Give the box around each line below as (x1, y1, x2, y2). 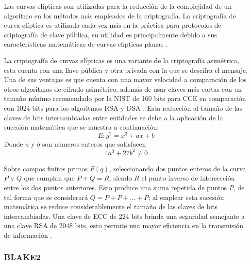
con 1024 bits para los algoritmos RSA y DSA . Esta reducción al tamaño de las (4, 102, 243, 113)
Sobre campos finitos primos (4, 163, 88, 173)
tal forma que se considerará (4, 192, 88, 202)
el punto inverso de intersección (141, 173, 235, 183)
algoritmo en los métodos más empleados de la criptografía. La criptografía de (4, 10, 236, 20)
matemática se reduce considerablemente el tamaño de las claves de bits (4, 201, 218, 212)
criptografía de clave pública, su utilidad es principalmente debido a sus (4, 29, 217, 39)
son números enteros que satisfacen (42, 138, 146, 148)
